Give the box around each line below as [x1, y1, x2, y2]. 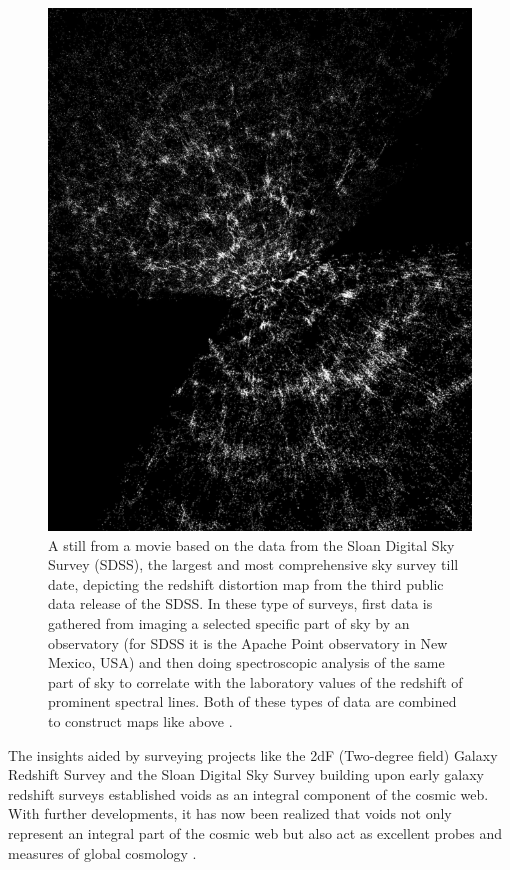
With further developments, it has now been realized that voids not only [8, 803, 452, 824]
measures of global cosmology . [8, 842, 197, 863]
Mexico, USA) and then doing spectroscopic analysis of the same [48, 652, 445, 673]
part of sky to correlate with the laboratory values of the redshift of [48, 671, 463, 692]
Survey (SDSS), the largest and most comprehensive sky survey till [48, 554, 459, 575]
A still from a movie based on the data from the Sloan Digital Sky [48, 534, 455, 555]
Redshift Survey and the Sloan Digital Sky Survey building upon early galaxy [8, 764, 484, 785]
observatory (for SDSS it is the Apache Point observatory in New [48, 632, 448, 653]
